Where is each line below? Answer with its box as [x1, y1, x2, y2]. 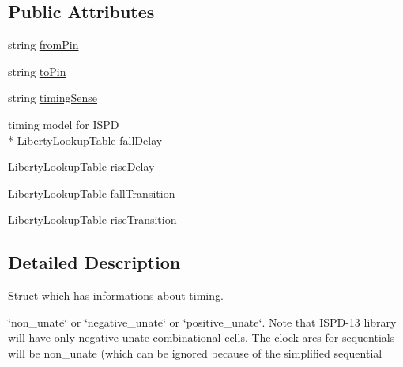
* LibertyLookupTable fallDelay [8, 131, 163, 148]
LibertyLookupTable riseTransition [8, 211, 177, 228]
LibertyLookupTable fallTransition [8, 184, 175, 201]
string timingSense [8, 89, 97, 106]
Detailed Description [8, 250, 181, 274]
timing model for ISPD [8, 115, 119, 132]
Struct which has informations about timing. [8, 287, 224, 304]
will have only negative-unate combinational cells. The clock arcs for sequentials [8, 329, 395, 346]
